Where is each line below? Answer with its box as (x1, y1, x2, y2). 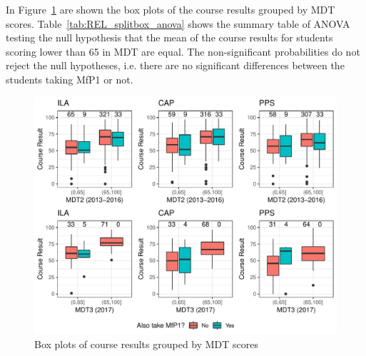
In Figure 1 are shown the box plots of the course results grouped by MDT (6, 2, 335, 16)
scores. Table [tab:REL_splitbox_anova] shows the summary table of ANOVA (6, 16, 350, 31)
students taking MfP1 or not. (6, 71, 133, 86)
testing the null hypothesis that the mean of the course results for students (6, 30, 333, 45)
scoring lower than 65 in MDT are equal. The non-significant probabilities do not (6, 44, 360, 59)
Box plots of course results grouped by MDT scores (34, 337, 259, 352)
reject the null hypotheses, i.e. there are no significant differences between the (6, 58, 345, 73)
